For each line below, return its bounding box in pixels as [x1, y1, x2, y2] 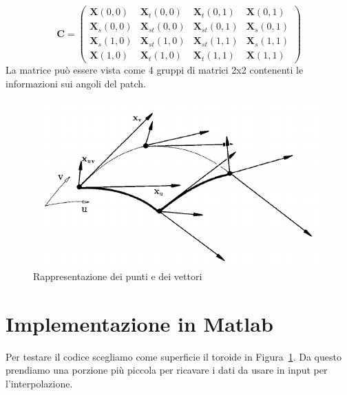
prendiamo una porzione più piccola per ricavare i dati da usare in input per [6, 363, 328, 377]
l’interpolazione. [6, 376, 73, 391]
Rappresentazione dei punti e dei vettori [33, 269, 202, 284]
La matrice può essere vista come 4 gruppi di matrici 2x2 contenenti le [6, 63, 304, 77]
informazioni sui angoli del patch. [6, 76, 146, 90]
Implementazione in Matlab [6, 309, 273, 337]
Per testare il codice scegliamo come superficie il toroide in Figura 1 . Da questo [6, 349, 341, 363]
